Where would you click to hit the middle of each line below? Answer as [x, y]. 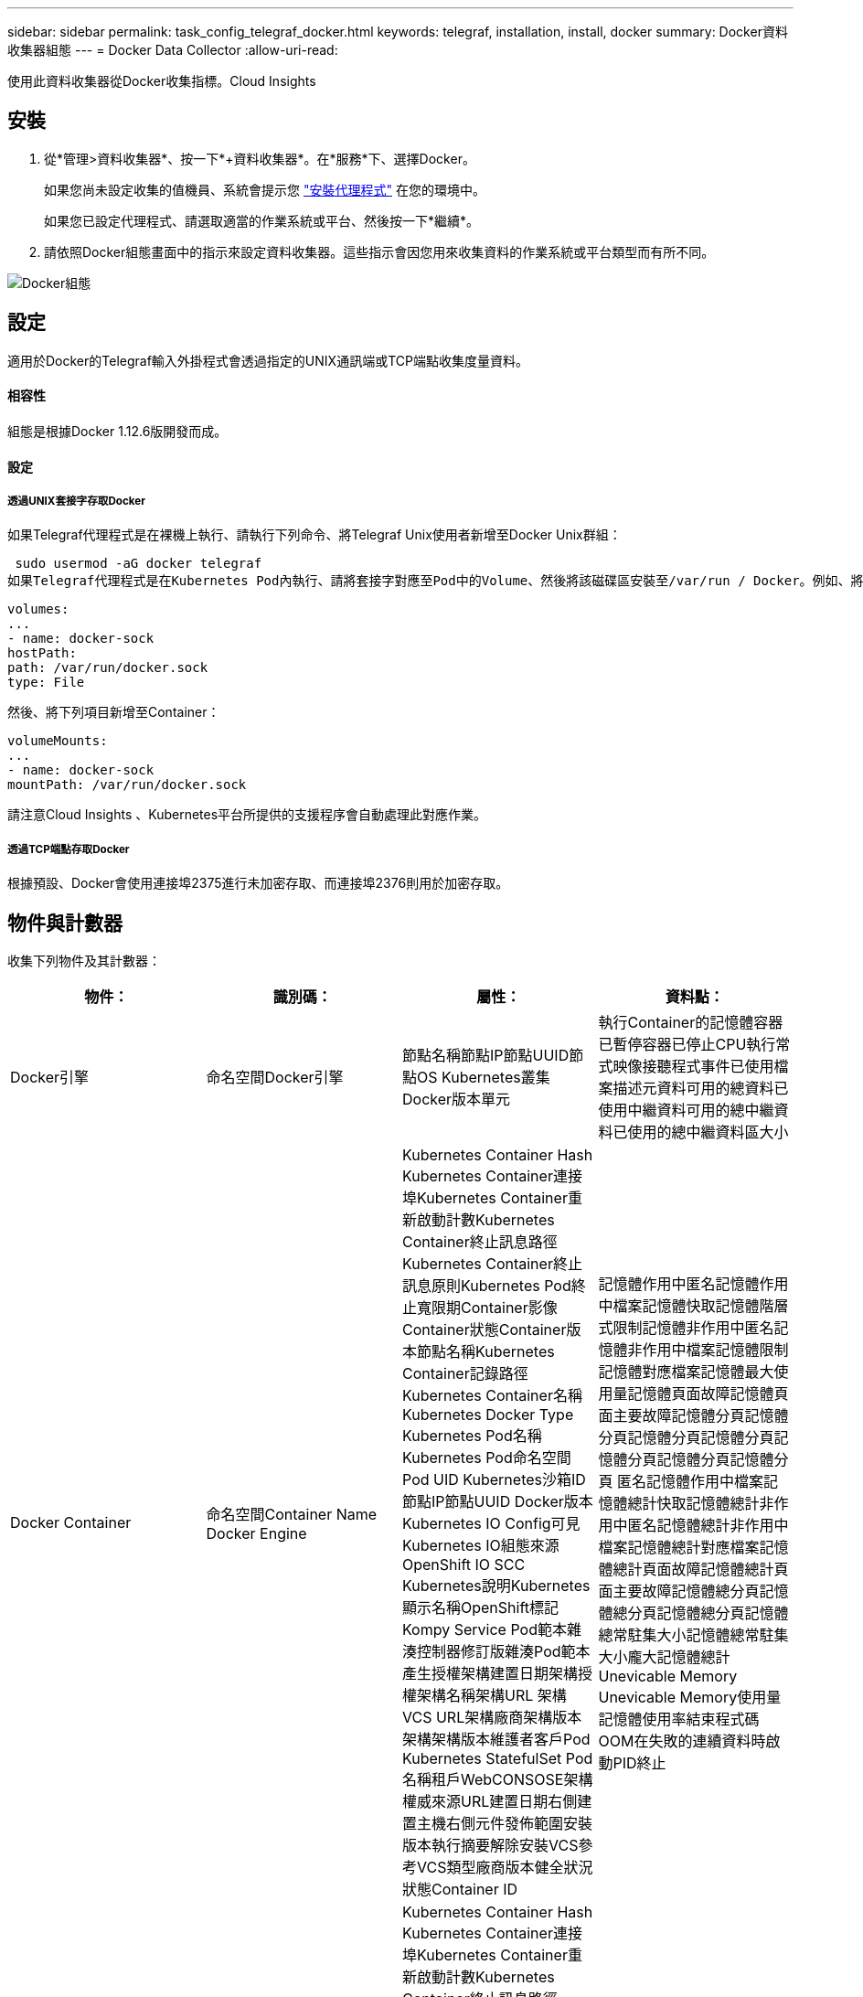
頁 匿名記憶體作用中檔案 [681, 1481]
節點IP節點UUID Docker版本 [498, 1501]
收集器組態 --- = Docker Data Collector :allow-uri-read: [173, 50]
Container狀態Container [485, 1329]
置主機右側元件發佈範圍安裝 [498, 1823]
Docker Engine [256, 1533]
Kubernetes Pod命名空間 [487, 1457]
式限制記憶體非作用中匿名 [686, 1327]
